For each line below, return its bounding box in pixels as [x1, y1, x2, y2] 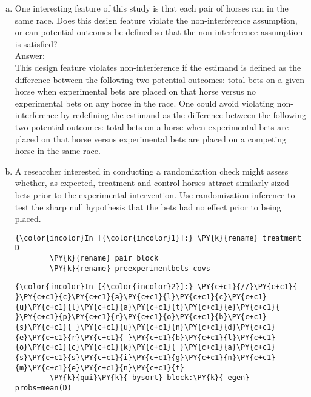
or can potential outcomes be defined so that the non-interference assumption [15, 25, 303, 38]
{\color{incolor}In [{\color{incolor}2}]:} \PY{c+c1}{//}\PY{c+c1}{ [15, 282, 298, 292]
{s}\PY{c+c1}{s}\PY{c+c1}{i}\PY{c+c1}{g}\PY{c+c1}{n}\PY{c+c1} [15, 353, 276, 362]
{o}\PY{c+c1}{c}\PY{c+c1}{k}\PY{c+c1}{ [15, 343, 176, 352]
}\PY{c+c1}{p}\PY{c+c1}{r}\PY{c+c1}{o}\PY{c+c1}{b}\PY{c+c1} [15, 313, 267, 322]
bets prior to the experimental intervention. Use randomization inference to [15, 188, 295, 201]
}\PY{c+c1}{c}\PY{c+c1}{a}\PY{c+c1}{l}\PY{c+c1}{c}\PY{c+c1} [15, 292, 267, 301]
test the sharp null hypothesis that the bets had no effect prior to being [15, 200, 281, 213]
